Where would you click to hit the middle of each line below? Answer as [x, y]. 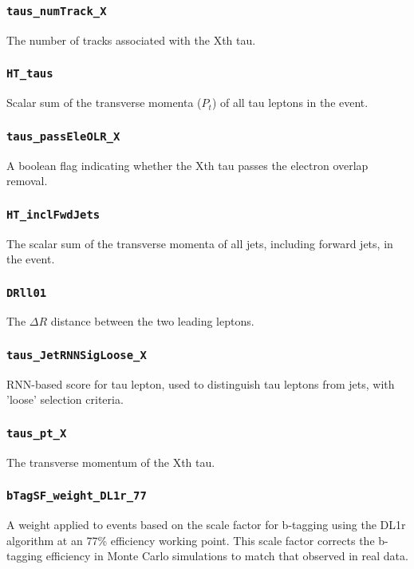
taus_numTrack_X [57, 11]
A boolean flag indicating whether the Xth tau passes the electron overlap [187, 165]
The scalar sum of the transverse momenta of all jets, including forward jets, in [200, 243]
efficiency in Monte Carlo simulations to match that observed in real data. [227, 556]
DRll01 [27, 292]
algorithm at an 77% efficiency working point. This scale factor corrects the [191, 540]
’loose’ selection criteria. [65, 399]
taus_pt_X [37, 433]
